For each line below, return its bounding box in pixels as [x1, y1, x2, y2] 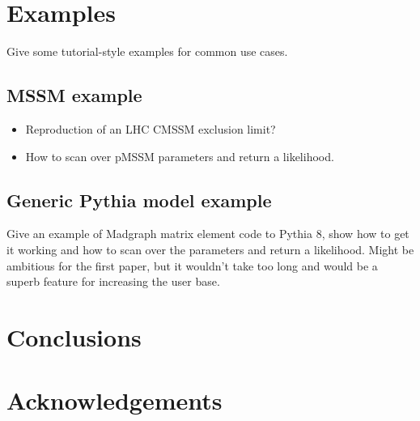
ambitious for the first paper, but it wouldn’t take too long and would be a [6, 257, 378, 274]
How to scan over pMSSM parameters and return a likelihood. [25, 147, 334, 164]
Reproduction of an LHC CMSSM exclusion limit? [25, 120, 276, 137]
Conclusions [6, 320, 142, 353]
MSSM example [6, 83, 142, 108]
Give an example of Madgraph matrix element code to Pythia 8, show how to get [6, 225, 409, 242]
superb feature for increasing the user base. [6, 273, 220, 290]
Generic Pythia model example [6, 187, 272, 212]
